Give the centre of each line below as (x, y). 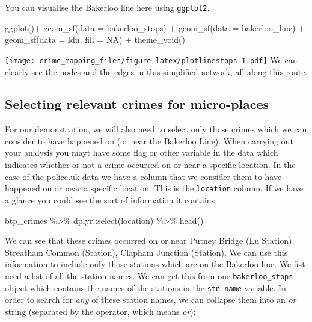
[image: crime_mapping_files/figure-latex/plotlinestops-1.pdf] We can (151, 59)
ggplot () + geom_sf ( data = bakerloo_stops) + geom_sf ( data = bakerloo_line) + (155, 27)
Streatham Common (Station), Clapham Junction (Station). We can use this (146, 252)
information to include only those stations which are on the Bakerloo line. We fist (155, 264)
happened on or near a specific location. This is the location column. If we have (154, 188)
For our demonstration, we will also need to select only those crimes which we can (156, 129)
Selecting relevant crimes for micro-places (137, 104)
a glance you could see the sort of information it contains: (111, 200)
